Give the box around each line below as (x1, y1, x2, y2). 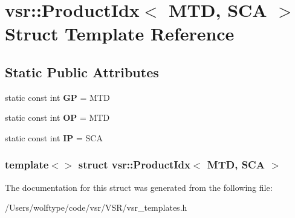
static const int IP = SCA (5, 131, 103, 144)
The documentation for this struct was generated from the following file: (5, 181, 273, 193)
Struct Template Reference (5, 21, 235, 46)
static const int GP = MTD (5, 91, 110, 103)
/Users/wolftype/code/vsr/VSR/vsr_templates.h (5, 201, 187, 214)
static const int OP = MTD (5, 111, 110, 124)
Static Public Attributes (5, 62, 159, 81)
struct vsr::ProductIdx (78, 157, 190, 172)
